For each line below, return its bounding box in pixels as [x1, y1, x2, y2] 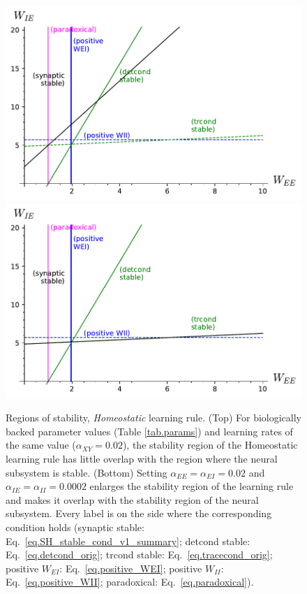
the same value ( [6, 437, 76, 452]
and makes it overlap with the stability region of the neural [6, 492, 259, 507]
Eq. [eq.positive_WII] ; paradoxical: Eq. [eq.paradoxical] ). [6, 574, 254, 589]
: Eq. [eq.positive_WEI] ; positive [59, 560, 202, 575]
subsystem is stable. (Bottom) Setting [6, 465, 167, 479]
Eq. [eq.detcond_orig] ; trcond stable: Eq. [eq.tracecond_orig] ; [6, 547, 273, 562]
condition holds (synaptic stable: [6, 519, 144, 534]
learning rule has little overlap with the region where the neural [6, 451, 278, 465]
